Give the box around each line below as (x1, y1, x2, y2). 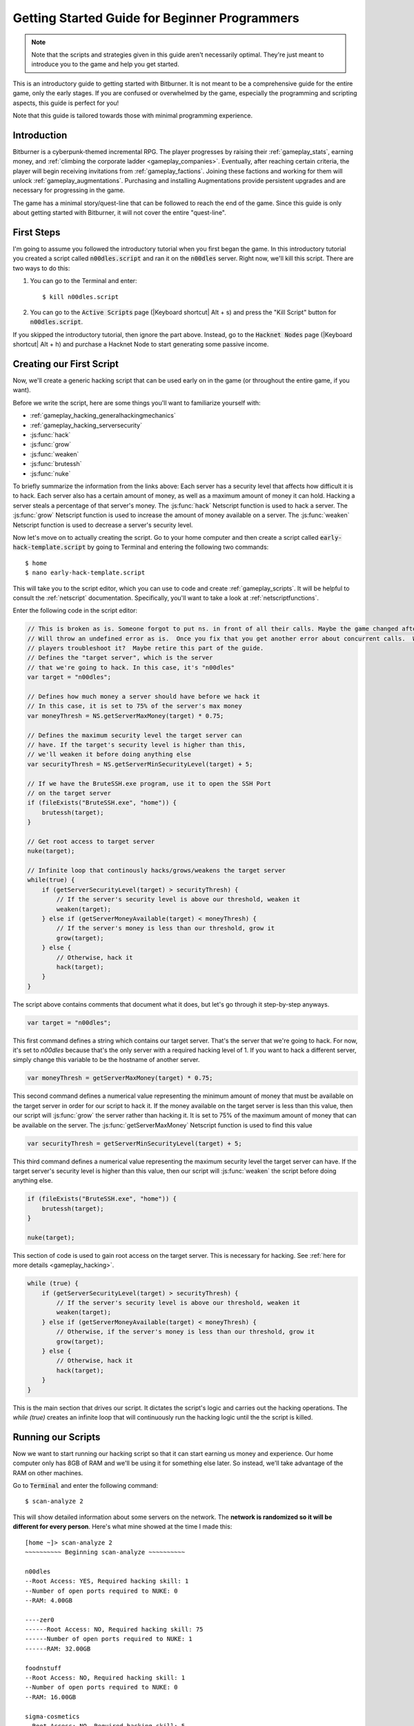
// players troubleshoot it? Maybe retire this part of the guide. (27, 644, 264, 652)
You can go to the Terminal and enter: (30, 277, 137, 285)
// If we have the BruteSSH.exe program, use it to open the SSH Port (27, 779, 272, 787)
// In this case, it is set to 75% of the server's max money (27, 702, 242, 710)
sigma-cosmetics (25, 1712, 80, 1720)
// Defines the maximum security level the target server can (27, 731, 242, 739)
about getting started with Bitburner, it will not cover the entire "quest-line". (12, 209, 227, 217)
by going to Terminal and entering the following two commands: (87, 543, 269, 552)
